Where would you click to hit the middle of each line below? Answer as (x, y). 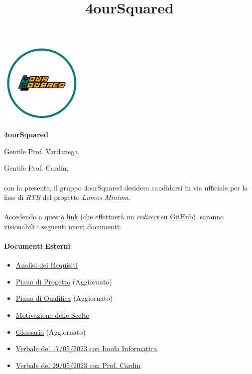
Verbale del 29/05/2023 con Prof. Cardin (78, 365)
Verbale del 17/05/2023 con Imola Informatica (86, 348)
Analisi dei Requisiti (47, 265)
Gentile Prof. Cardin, (36, 168)
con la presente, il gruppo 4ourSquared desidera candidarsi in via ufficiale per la (126, 187)
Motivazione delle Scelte (52, 315)
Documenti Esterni (37, 246)
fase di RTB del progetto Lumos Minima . (67, 197)
